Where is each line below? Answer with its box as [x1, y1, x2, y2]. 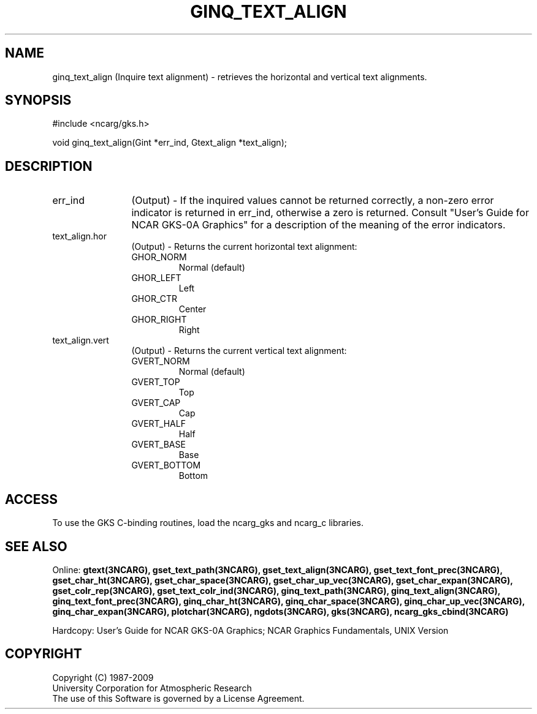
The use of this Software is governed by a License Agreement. [52, 693, 305, 704]
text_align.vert [52, 335, 109, 346]
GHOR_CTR [131, 293, 178, 304]
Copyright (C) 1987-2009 [52, 672, 154, 683]
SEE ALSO [5, 538, 67, 554]
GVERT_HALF [131, 418, 186, 429]
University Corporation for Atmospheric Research [52, 682, 252, 693]
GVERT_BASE [131, 439, 186, 450]
